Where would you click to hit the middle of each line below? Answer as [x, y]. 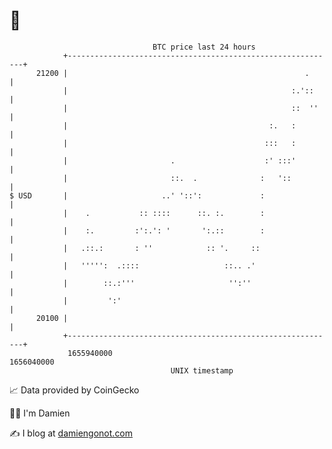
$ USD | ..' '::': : [137, 195]
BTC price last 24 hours [204, 47]
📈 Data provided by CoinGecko [74, 390]
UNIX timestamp [202, 370]
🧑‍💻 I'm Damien [40, 413]
